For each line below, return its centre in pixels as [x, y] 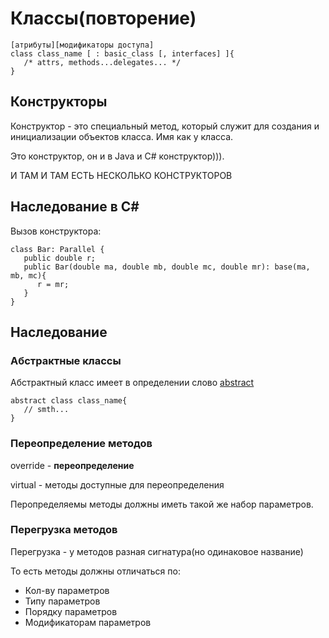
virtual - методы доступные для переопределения [117, 484]
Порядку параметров [71, 611]
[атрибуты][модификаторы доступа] [82, 45]
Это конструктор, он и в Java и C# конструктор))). [117, 156]
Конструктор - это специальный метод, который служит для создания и [165, 126]
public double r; [60, 258]
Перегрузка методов [64, 530]
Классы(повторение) [103, 18]
